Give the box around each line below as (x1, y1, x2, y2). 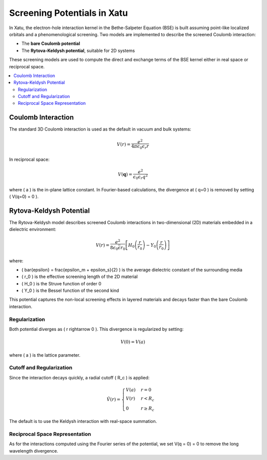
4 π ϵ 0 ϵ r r (131, 143, 149, 150)
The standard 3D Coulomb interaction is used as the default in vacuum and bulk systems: (9, 126, 191, 132)
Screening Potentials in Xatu (9, 7, 128, 18)
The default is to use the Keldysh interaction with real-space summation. (9, 418, 157, 424)
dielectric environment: (9, 227, 56, 232)
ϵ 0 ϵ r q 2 (133, 173, 148, 181)
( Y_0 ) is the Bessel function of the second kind (21, 287, 119, 294)
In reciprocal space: (9, 156, 50, 162)
